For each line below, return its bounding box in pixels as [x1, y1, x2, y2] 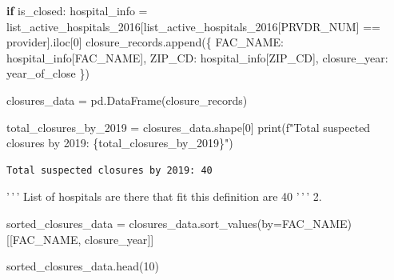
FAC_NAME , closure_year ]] [12, 230, 154, 247]
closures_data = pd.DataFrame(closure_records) [6, 91, 248, 108]
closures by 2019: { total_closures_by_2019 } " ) [6, 134, 233, 151]
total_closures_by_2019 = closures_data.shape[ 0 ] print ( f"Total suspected [6, 118, 371, 135]
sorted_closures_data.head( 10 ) [6, 258, 159, 274]
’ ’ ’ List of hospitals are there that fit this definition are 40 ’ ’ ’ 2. [6, 188, 322, 205]
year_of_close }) [6, 65, 90, 82]
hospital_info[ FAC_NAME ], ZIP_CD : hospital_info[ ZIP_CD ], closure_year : [6, 49, 388, 66]
